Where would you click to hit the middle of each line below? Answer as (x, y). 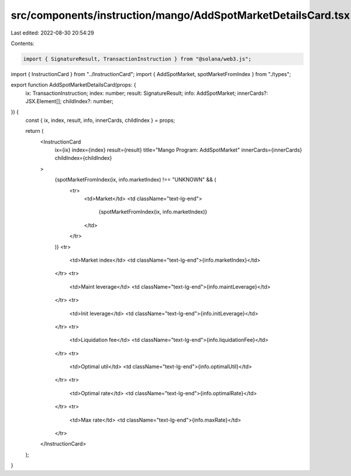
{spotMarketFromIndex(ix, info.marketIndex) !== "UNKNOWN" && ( (135, 180)
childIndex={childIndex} (83, 158)
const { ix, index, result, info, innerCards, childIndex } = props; (100, 120)
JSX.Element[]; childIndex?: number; (69, 101)
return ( (35, 131)
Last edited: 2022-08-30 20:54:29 (53, 33)
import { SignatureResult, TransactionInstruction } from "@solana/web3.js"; (137, 59)
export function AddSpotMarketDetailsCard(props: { (73, 85)
